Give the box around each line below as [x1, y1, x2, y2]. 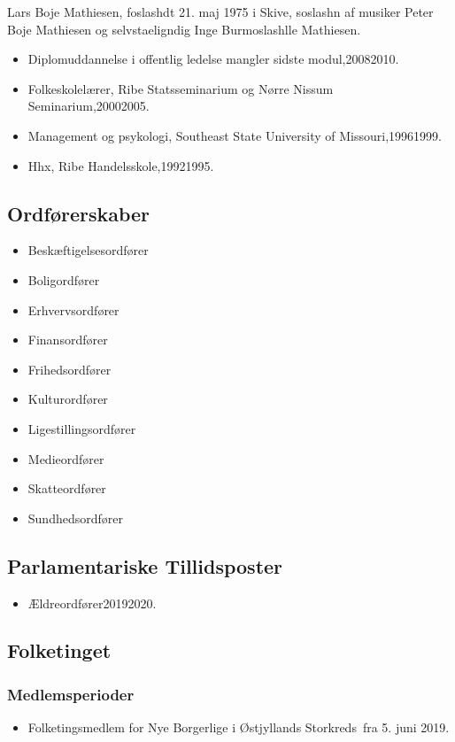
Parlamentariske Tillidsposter [7, 552, 283, 579]
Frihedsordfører [27, 359, 112, 378]
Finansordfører [27, 330, 108, 349]
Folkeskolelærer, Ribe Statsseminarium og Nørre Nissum [27, 79, 334, 97]
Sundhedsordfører [27, 508, 123, 527]
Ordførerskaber [7, 199, 150, 227]
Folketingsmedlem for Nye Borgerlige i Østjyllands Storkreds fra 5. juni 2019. [27, 718, 450, 737]
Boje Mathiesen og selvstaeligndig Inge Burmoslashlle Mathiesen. [7, 19, 361, 38]
